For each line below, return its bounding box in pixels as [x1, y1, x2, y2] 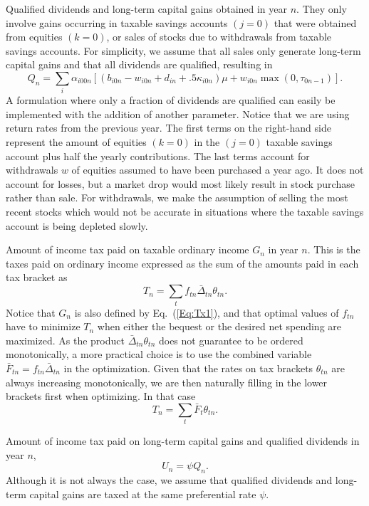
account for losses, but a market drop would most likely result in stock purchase [6, 176, 355, 191]
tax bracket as [6, 270, 68, 285]
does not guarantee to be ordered [158, 332, 303, 347]
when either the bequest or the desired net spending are [97, 319, 342, 334]
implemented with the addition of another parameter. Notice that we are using [6, 106, 350, 121]
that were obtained [274, 15, 357, 30]
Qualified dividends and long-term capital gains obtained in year [6, 1, 288, 16]
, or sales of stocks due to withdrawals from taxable [106, 29, 332, 44]
